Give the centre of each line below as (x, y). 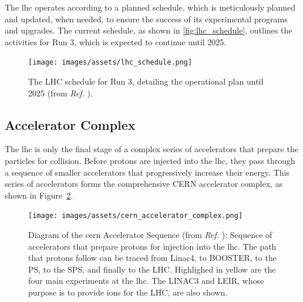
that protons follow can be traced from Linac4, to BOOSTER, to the (152, 258)
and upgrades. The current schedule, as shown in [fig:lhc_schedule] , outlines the (149, 30)
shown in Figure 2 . (39, 195)
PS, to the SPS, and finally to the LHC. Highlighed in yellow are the (152, 269)
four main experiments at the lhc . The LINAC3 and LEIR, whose (146, 281)
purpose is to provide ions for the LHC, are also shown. (128, 292)
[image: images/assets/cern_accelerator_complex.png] (136, 216)
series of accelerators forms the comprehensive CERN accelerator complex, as (144, 184)
